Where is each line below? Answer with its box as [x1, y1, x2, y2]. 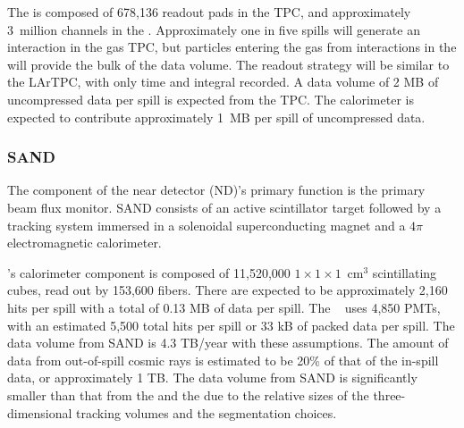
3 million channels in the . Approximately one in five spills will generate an [7, 20, 420, 38]
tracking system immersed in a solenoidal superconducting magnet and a [7, 215, 406, 234]
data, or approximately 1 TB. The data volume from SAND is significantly [7, 368, 418, 387]
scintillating [372, 263, 437, 281]
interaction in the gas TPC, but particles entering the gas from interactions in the [7, 38, 457, 56]
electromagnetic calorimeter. [7, 233, 162, 252]
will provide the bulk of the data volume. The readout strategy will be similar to [7, 55, 450, 73]
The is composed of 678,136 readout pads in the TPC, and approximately [7, 3, 411, 21]
